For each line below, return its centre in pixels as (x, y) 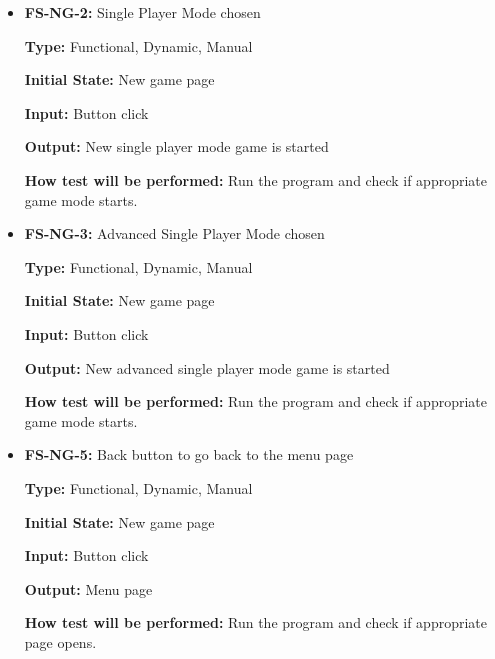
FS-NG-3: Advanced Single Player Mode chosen (174, 233)
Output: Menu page (88, 588)
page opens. (60, 641)
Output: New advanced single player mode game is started (207, 367)
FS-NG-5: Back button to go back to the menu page (189, 454)
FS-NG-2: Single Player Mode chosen (142, 12)
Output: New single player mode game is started (176, 146)
